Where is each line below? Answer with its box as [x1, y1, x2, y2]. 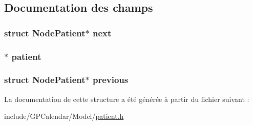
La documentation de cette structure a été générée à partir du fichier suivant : [4, 93, 249, 104]
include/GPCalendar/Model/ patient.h [4, 111, 124, 121]
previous [92, 73, 129, 86]
